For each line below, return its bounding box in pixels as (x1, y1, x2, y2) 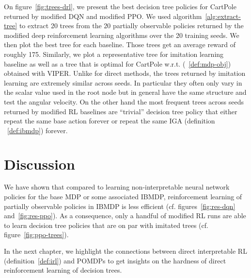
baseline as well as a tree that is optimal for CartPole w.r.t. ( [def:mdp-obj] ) (4, 58, 231, 69)
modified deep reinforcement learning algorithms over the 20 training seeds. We (4, 30, 239, 40)
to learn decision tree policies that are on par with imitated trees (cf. (4, 220, 208, 230)
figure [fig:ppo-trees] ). (4, 229, 69, 240)
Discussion (4, 154, 75, 174)
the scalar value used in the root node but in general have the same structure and (4, 87, 247, 97)
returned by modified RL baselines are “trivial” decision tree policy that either (4, 106, 237, 116)
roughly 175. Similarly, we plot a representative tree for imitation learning (4, 49, 224, 59)
